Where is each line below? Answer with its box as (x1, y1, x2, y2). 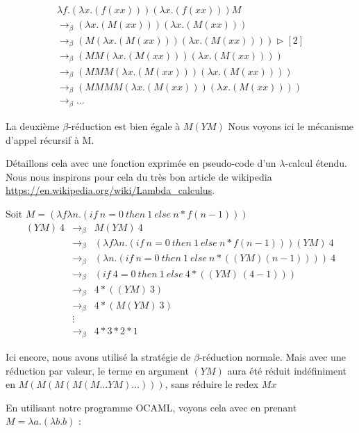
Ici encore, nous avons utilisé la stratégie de (6, 349, 191, 363)
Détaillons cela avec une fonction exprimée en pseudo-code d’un (6, 156, 276, 170)
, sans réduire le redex (165, 377, 259, 391)
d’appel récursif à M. (6, 132, 94, 147)
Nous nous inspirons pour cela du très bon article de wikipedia (6, 169, 272, 183)
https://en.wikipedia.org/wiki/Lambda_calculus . (6, 183, 215, 197)
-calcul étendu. (285, 156, 347, 170)
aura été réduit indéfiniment (227, 363, 347, 377)
